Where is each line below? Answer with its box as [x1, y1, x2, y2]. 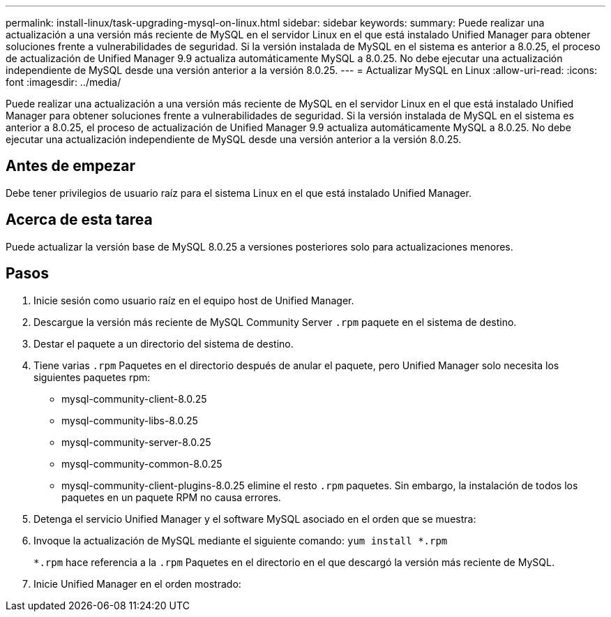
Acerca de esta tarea [6, 211, 153, 229]
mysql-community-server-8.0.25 [61, 436, 211, 448]
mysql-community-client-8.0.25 [61, 392, 207, 405]
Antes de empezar [6, 157, 135, 175]
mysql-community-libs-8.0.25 [61, 414, 198, 426]
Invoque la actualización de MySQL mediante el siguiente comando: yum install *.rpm [33, 534, 448, 547]
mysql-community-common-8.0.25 [61, 457, 222, 470]
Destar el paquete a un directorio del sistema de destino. [33, 337, 294, 350]
